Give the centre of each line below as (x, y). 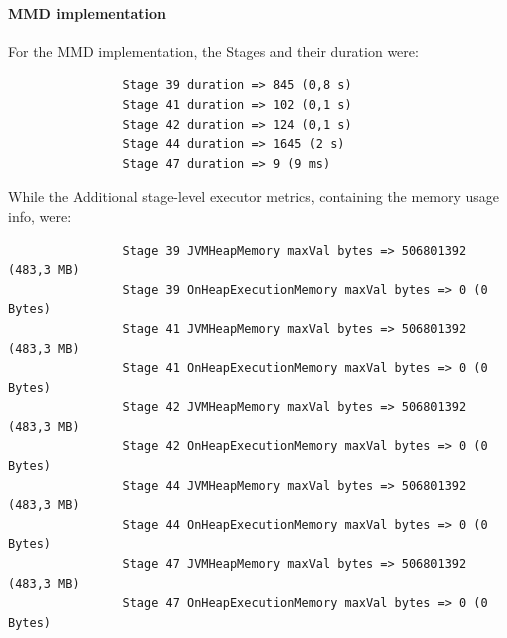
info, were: (40, 215)
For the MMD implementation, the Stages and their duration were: (213, 50)
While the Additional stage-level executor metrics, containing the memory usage (254, 196)
